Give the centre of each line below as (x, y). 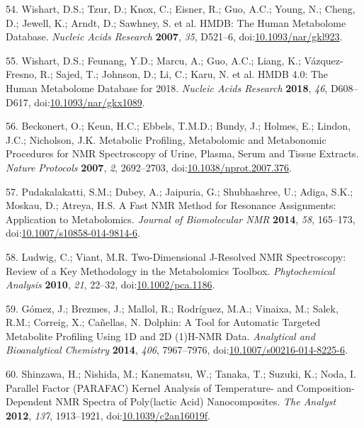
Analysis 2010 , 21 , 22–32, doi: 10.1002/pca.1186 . (110, 285)
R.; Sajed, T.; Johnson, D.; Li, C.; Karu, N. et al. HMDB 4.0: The (184, 74)
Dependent (29, 401)
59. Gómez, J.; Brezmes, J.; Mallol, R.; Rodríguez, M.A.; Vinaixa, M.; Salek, (172, 308)
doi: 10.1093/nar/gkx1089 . (90, 102)
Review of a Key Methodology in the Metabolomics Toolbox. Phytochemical (170, 270)
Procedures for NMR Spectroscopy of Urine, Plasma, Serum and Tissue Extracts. (182, 153)
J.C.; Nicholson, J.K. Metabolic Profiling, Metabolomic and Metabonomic (166, 139)
